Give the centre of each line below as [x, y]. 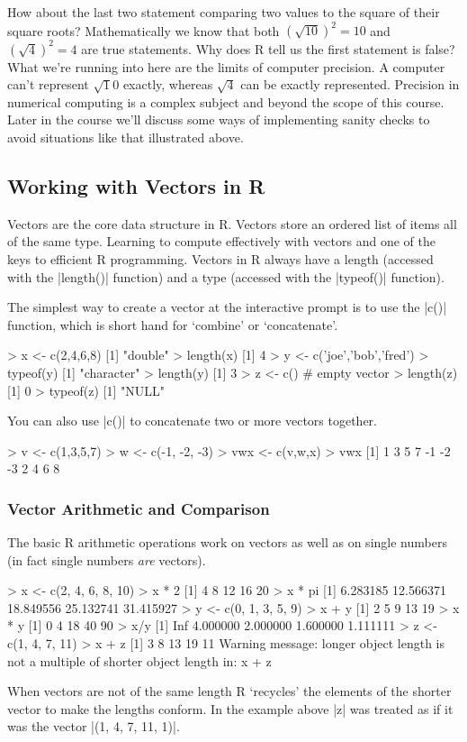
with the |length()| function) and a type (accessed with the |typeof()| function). [226, 276]
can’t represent [48, 84]
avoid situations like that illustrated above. [126, 137]
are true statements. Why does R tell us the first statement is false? [268, 48]
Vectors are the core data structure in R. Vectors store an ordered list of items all [232, 223]
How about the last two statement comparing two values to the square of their [224, 12]
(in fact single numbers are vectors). [107, 559]
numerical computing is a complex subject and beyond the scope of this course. [226, 101]
